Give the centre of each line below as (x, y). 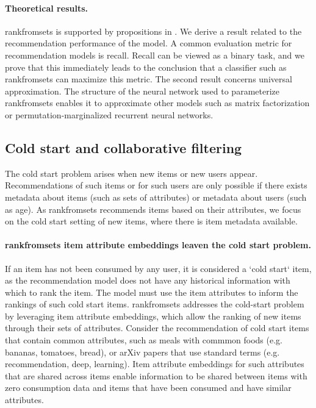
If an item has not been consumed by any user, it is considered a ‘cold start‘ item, (158, 268)
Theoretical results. (46, 8)
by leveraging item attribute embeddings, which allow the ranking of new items (153, 316)
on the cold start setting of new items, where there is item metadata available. (151, 221)
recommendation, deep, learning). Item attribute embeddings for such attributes (155, 364)
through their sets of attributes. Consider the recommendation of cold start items (157, 328)
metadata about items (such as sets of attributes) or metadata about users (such (156, 197)
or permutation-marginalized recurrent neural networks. (109, 114)
